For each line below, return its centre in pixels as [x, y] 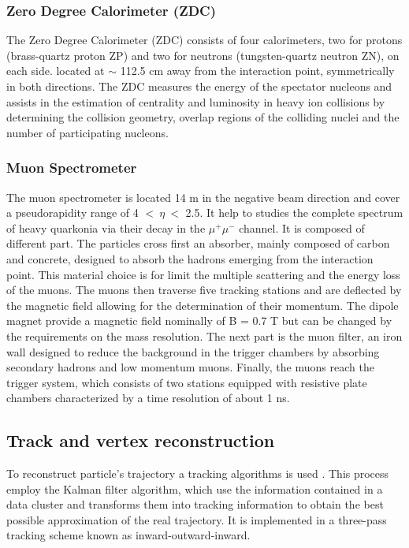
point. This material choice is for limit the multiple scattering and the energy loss [203, 274]
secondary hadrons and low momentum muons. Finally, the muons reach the [190, 367]
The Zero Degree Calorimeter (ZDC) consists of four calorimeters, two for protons [204, 40]
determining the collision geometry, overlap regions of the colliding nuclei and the [203, 117]
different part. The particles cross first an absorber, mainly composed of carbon [198, 243]
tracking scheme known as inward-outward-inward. [128, 535]
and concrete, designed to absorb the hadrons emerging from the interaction [190, 258]
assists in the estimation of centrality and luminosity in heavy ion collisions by [196, 101]
